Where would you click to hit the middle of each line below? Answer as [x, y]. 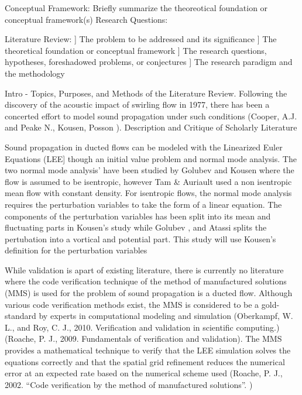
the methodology [35, 73]
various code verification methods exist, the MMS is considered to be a [132, 304]
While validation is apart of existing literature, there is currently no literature [144, 269]
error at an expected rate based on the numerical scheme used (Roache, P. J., [144, 373]
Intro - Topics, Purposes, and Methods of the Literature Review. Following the [146, 93]
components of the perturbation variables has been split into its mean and [138, 216]
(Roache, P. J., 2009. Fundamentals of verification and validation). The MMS [143, 339]
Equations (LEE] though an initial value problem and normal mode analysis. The [151, 158]
